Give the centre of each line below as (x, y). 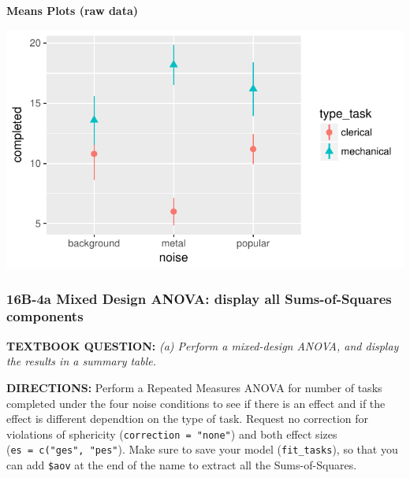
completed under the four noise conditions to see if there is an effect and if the (196, 403)
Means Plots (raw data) (73, 10)
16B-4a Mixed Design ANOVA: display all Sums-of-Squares (199, 298)
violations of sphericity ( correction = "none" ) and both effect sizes (172, 434)
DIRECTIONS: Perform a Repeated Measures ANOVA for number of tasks (194, 387)
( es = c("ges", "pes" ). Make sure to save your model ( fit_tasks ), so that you (202, 449)
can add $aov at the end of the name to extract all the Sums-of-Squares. (182, 465)
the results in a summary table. (82, 361)
